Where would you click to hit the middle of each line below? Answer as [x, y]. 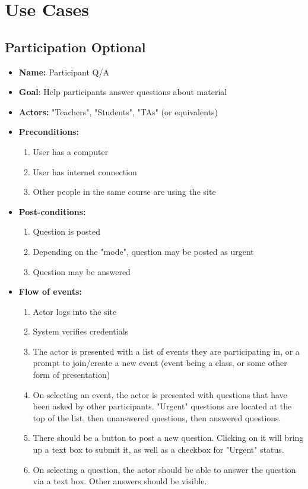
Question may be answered [82, 271]
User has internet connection [85, 171]
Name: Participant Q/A [64, 72]
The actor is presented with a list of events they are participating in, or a [166, 351]
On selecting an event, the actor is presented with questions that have [160, 394]
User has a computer [71, 151]
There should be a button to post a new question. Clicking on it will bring [168, 438]
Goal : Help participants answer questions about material [123, 92]
